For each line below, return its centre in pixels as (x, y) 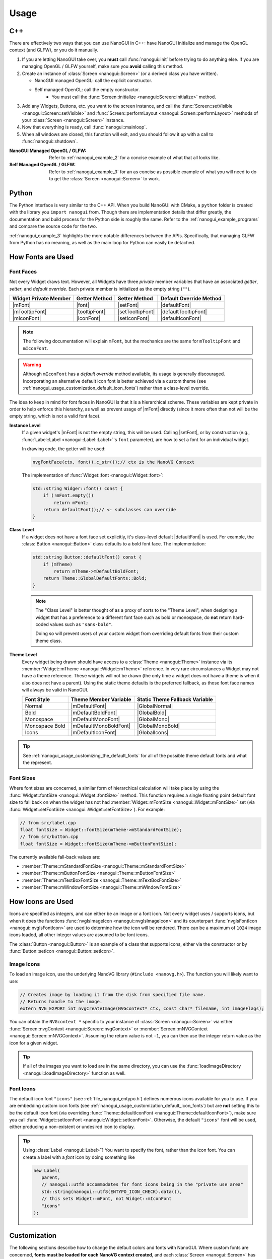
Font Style (38, 700)
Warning (32, 365)
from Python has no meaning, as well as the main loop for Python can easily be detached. (103, 242)
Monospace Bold (45, 726)
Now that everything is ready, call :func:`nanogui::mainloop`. (84, 127)
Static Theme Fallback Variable (175, 700)
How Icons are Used (41, 902)
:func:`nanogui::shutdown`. (50, 142)
